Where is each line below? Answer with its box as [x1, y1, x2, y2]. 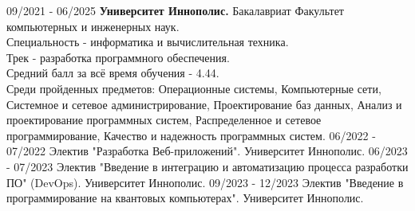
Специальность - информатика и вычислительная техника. [6, 33, 289, 50]
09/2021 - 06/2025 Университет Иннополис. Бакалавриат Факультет [6, 2, 344, 18]
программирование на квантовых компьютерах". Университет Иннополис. [6, 190, 364, 206]
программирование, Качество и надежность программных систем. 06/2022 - [6, 127, 376, 143]
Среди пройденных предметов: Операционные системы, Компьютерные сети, [6, 80, 381, 96]
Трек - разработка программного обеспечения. [6, 49, 230, 65]
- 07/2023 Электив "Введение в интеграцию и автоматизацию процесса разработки [6, 158, 409, 174]
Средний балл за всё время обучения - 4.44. [6, 64, 219, 81]
